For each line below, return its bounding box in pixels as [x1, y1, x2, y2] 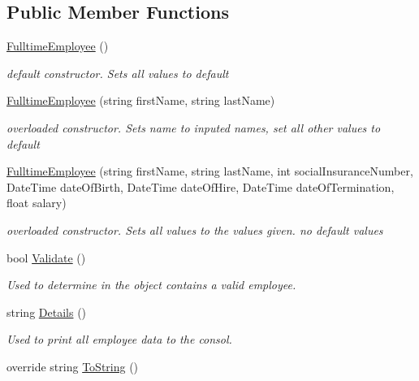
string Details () [6, 303, 87, 320]
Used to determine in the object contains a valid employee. [6, 276, 296, 293]
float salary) [6, 194, 67, 211]
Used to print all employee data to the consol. [6, 331, 232, 348]
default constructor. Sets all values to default [6, 64, 229, 81]
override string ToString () [6, 357, 139, 375]
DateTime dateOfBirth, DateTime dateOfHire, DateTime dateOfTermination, [6, 178, 395, 195]
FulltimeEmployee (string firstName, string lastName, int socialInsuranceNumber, [6, 162, 413, 180]
